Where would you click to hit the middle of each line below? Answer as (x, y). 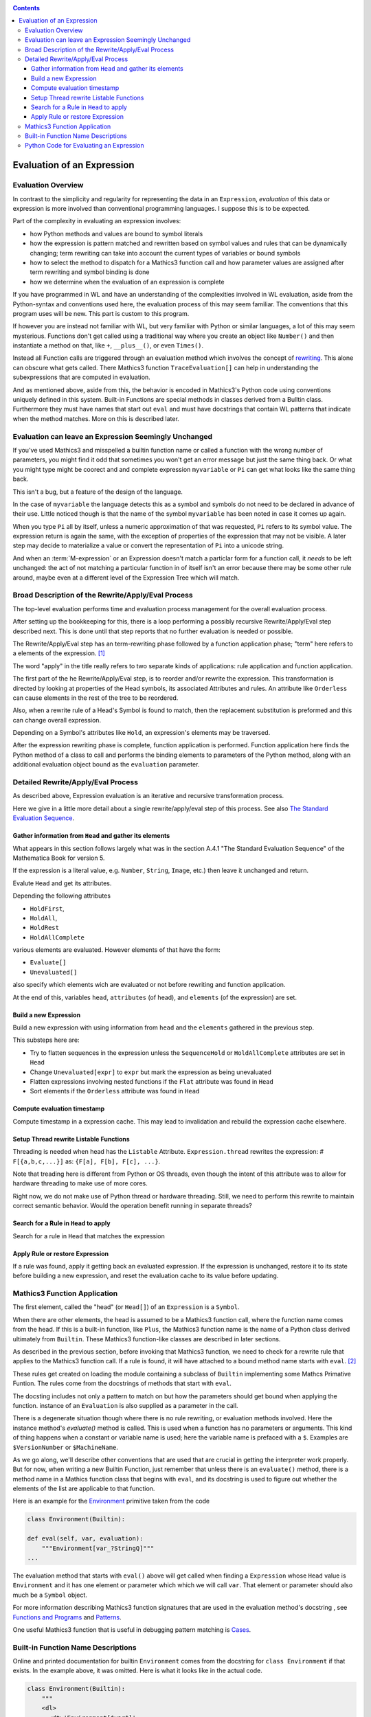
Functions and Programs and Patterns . (67, 1617)
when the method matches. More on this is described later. (96, 418)
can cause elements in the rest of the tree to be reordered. (95, 698)
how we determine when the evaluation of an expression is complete (127, 282)
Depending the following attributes (62, 896)
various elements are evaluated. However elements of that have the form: (116, 950)
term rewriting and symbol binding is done (90, 272)
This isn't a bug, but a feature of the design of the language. (98, 492)
